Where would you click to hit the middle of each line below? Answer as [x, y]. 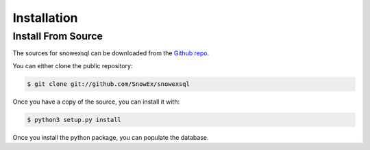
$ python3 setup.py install [74, 120]
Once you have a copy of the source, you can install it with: [96, 102]
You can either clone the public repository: [73, 65]
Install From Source [58, 36]
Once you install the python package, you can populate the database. [111, 137]
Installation [45, 18]
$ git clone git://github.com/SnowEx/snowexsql [108, 84]
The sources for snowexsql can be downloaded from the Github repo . [111, 53]
